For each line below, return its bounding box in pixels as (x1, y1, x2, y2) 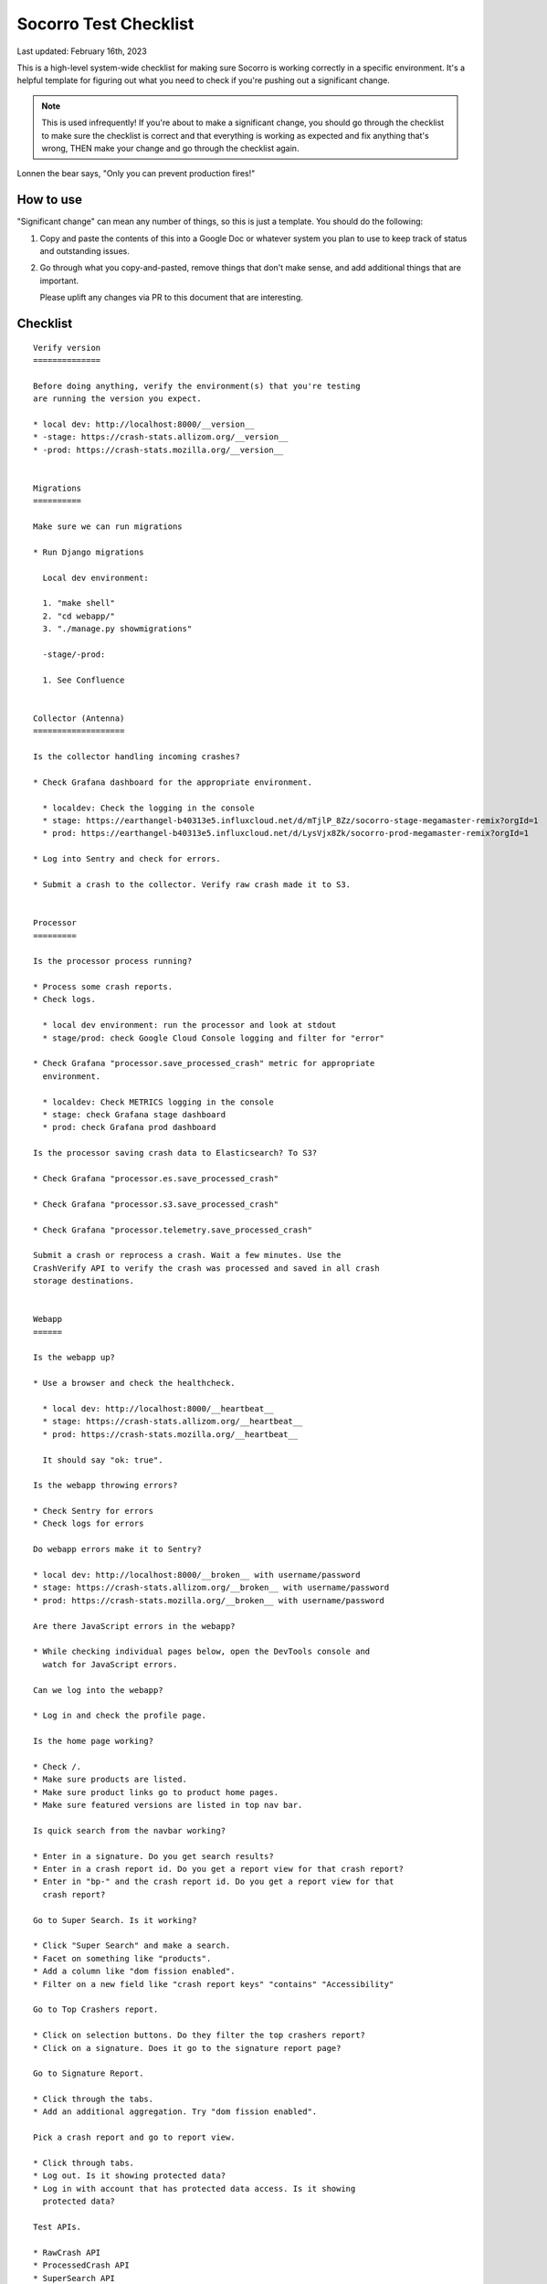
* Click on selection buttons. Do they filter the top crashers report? (33, 2030, 365, 2041)
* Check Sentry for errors (33, 1506, 154, 1517)
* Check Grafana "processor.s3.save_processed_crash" (33, 1199, 279, 1210)
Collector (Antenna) (33, 713, 125, 724)
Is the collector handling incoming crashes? (33, 752, 241, 762)
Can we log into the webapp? (33, 1685, 163, 1695)
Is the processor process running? (33, 956, 193, 967)
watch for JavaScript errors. (42, 1659, 178, 1669)
